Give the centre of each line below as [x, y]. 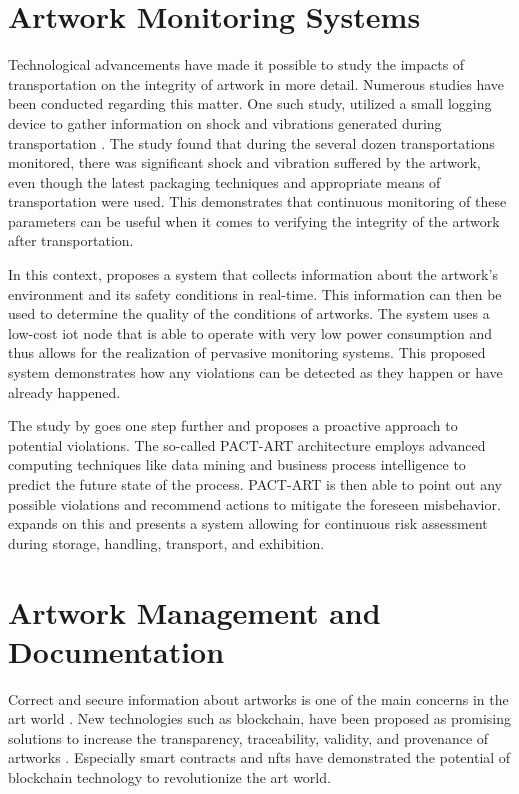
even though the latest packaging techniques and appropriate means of [224, 181]
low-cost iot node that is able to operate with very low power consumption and [250, 332]
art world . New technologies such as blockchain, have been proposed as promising [260, 718]
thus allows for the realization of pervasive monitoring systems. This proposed [247, 352]
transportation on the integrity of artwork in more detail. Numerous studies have [256, 83]
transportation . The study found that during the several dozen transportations [251, 142]
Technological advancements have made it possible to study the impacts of [236, 64]
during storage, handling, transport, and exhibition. [166, 542]
